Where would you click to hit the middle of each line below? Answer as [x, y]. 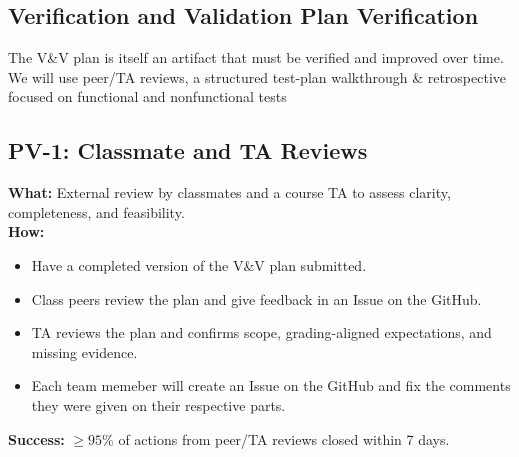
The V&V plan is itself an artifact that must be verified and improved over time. [256, 57]
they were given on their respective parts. [158, 404]
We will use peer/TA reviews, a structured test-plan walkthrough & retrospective [257, 76]
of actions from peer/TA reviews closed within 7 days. [284, 438]
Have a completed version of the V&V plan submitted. [199, 264]
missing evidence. [84, 351]
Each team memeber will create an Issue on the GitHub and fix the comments [271, 385]
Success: [36, 438]
